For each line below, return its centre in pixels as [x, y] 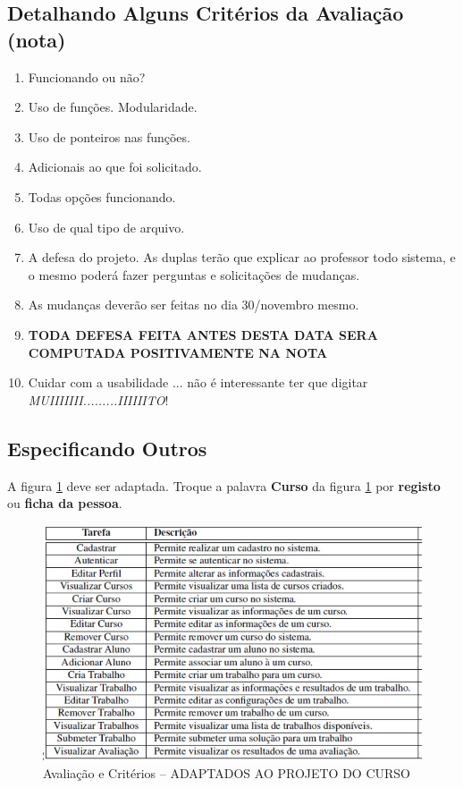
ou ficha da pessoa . [65, 503]
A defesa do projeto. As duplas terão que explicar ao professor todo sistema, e [242, 257]
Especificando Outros [107, 448]
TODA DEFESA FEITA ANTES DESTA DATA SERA [203, 334]
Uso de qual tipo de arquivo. [106, 227]
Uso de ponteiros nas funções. [109, 136]
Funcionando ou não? [87, 76]
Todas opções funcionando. [102, 196]
